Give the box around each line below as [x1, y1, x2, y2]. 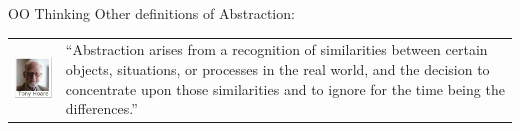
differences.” [65, 98, 138, 119]
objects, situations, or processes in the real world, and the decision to [65, 58, 490, 79]
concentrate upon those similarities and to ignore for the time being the [65, 78, 505, 99]
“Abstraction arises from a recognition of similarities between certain [65, 39, 488, 60]
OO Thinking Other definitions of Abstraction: [8, 3, 295, 23]
